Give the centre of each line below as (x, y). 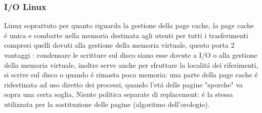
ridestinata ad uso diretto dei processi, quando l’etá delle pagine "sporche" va (123, 84)
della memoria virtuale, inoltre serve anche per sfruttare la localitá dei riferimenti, (131, 65)
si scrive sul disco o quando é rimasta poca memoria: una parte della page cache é (131, 75)
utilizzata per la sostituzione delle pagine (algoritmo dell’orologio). (107, 104)
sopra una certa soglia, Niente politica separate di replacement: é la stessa (119, 94)
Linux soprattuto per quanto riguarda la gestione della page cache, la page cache (129, 25)
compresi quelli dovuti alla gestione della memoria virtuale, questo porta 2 (119, 45)
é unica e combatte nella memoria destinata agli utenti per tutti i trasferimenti (126, 35)
